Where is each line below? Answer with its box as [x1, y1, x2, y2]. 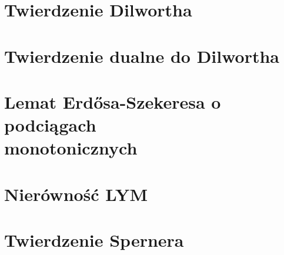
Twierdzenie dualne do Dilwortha [4, 43, 280, 68]
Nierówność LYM [4, 182, 148, 206]
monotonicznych [4, 136, 138, 160]
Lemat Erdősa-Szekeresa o [4, 89, 221, 113]
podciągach [4, 113, 96, 137]
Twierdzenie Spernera [4, 228, 184, 252]
